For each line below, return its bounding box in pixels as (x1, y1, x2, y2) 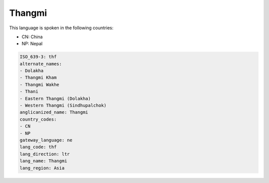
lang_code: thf (19, 144, 57, 150)
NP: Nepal (21, 41, 43, 47)
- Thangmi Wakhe (19, 82, 60, 87)
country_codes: (19, 117, 57, 122)
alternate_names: (19, 61, 62, 66)
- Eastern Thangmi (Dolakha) (19, 96, 91, 101)
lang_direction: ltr (19, 151, 70, 157)
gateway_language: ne (19, 137, 73, 143)
